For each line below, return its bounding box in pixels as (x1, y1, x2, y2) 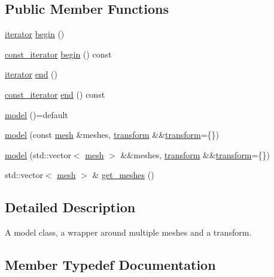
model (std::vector (5, 148, 71, 161)
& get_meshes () (92, 168, 154, 181)
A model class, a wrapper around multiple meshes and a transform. (5, 226, 252, 239)
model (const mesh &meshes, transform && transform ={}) (5, 128, 220, 141)
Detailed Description (5, 198, 136, 216)
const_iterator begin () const (5, 47, 112, 60)
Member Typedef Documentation (5, 255, 216, 274)
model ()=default (5, 108, 68, 121)
